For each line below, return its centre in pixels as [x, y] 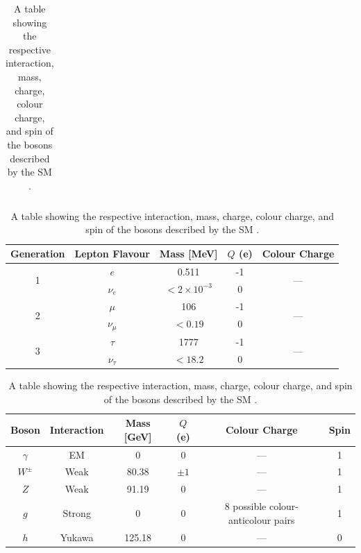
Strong [77, 512]
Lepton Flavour [112, 253]
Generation [38, 253]
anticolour [250, 519]
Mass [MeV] [188, 253]
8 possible [245, 506]
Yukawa [77, 537]
